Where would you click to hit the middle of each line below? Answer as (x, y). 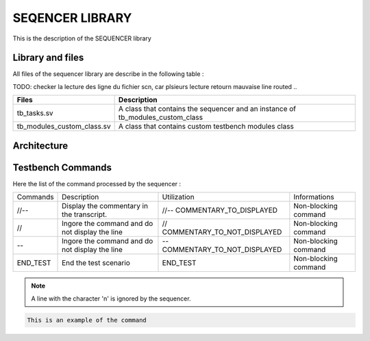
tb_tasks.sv (35, 113)
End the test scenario (96, 263)
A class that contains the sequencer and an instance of (207, 109)
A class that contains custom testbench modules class (206, 127)
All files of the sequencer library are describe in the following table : (108, 74)
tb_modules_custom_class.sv (64, 127)
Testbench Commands (62, 167)
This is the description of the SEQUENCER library (82, 38)
